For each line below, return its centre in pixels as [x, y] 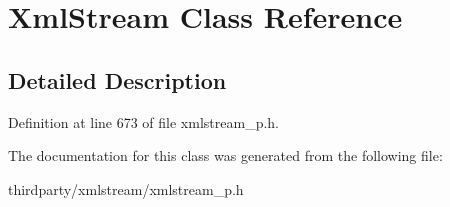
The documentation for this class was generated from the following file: [225, 155]
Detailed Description [117, 79]
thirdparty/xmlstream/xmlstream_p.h [126, 188]
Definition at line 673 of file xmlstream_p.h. [143, 121]
